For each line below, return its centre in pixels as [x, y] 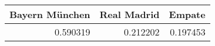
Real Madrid [130, 14]
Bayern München [50, 14]
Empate [187, 14]
